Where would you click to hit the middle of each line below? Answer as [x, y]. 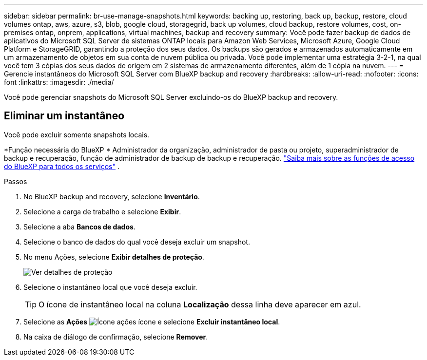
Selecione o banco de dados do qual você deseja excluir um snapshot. [137, 242]
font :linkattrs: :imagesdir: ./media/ [59, 82]
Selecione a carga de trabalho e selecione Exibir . [102, 211]
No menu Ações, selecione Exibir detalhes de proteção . [114, 257]
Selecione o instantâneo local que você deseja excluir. [110, 287]
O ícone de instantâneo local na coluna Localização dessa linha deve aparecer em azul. [200, 304]
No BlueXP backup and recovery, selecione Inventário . [112, 196]
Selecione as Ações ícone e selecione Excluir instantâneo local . [152, 322]
